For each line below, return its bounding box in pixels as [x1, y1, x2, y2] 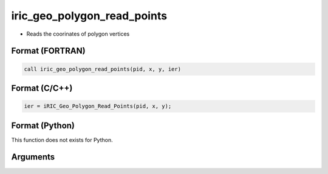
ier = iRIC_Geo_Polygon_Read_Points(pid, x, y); [24, 103, 172, 110]
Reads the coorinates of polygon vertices [26, 30, 130, 37]
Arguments [11, 152, 55, 163]
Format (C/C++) [11, 83, 73, 93]
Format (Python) [11, 120, 75, 130]
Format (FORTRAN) [11, 46, 86, 56]
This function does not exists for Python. [11, 136, 113, 143]
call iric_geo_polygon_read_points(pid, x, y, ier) [24, 65, 182, 72]
